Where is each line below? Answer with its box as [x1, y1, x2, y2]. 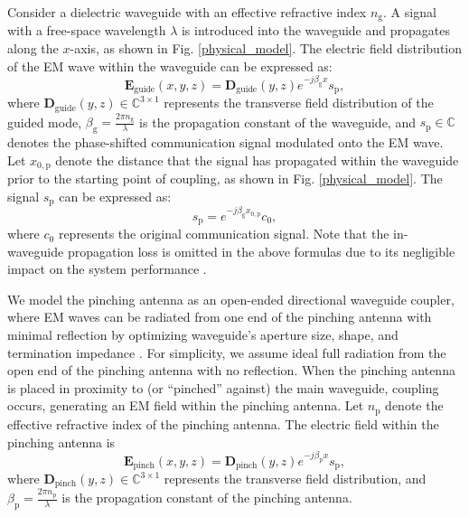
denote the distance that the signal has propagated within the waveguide [55, 150, 459, 169]
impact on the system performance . [7, 259, 207, 278]
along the [7, 39, 59, 58]
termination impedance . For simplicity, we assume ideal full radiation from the [7, 343, 446, 362]
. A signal [383, 3, 436, 21]
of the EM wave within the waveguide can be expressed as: [7, 56, 333, 75]
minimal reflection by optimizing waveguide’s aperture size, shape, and [7, 325, 399, 344]
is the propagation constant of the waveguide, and [139, 112, 416, 131]
